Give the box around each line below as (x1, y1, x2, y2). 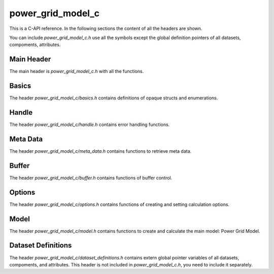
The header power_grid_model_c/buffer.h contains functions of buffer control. (9, 175, 173, 181)
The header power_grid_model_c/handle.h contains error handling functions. (9, 122, 170, 128)
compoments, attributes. (9, 42, 61, 48)
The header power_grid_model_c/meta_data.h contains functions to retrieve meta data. (9, 148, 192, 154)
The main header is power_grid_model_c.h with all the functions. (9, 68, 144, 75)
